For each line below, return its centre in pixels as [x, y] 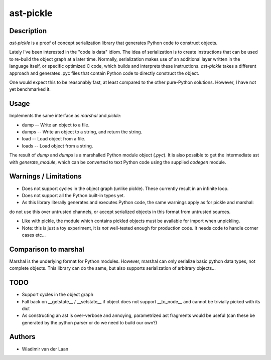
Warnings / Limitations [45, 176]
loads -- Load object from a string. [57, 146]
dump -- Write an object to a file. [56, 125]
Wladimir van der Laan [45, 349]
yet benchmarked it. [30, 89]
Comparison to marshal [47, 249]
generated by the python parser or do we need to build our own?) [90, 322]
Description [28, 31]
